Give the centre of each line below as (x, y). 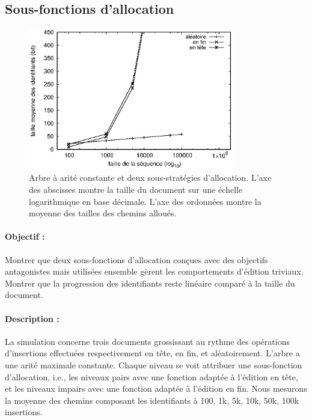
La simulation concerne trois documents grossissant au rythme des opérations (147, 341)
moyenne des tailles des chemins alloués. (103, 213)
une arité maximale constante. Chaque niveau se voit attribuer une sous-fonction (154, 364)
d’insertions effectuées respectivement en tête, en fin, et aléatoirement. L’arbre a (152, 353)
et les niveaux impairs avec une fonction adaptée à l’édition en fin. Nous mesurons (156, 388)
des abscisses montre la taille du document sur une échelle (136, 190)
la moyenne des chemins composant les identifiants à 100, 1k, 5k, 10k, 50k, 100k (152, 400)
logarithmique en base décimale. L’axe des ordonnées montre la (145, 201)
